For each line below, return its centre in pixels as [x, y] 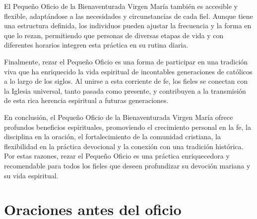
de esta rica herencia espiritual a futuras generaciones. [86, 100]
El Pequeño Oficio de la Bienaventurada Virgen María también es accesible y [121, 6]
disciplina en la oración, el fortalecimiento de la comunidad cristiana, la [113, 137]
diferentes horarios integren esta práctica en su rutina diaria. [96, 45]
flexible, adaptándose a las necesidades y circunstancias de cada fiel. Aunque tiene [128, 16]
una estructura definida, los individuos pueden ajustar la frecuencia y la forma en [128, 26]
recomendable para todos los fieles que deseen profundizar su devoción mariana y [127, 165]
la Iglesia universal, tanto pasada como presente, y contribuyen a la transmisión [125, 90]
